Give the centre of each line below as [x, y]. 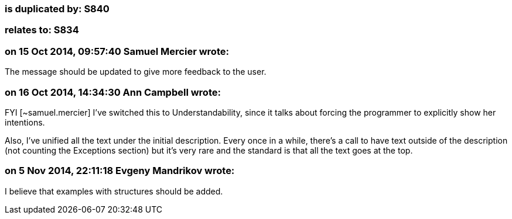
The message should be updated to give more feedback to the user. [136, 72]
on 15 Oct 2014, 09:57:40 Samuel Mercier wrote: [117, 51]
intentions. [25, 122]
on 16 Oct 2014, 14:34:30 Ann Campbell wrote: [113, 92]
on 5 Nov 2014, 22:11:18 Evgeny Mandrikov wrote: [120, 171]
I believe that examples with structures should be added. [114, 191]
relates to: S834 [42, 30]
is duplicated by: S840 [57, 9]
